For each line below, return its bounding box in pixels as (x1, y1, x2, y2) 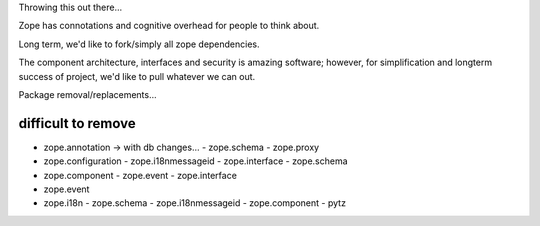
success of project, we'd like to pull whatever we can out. (18, 70, 256, 82)
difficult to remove (18, 115, 137, 132)
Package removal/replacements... (18, 88, 157, 100)
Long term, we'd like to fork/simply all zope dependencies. (18, 38, 260, 50)
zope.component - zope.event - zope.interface (43, 169, 237, 181)
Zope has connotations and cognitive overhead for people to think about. (18, 20, 320, 32)
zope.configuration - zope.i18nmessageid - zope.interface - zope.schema (43, 155, 349, 167)
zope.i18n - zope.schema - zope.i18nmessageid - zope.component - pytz (43, 197, 347, 209)
